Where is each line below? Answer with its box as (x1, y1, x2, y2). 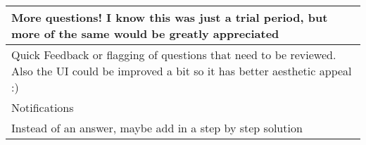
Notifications (11, 99, 74, 115)
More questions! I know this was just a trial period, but (11, 9, 328, 25)
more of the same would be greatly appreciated (11, 25, 279, 42)
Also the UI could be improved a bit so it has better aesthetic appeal (11, 63, 352, 79)
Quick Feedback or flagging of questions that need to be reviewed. (11, 46, 336, 63)
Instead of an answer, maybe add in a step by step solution (11, 120, 303, 136)
